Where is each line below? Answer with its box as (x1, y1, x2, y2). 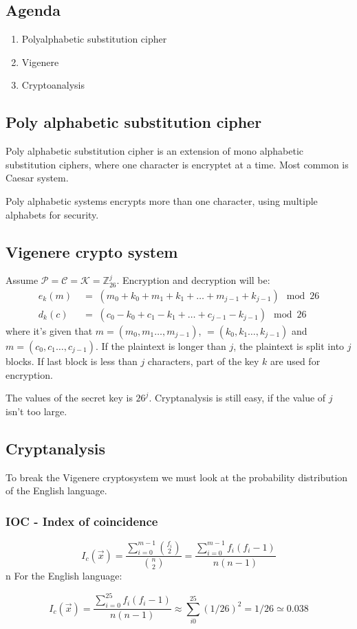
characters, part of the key (147, 354, 259, 368)
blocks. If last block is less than (6, 354, 138, 368)
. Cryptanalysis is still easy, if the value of (149, 390, 326, 405)
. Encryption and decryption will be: (116, 273, 270, 287)
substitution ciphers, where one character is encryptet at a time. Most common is (6, 157, 349, 171)
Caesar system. (6, 170, 69, 185)
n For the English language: (6, 569, 122, 583)
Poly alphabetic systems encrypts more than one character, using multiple (6, 193, 318, 208)
